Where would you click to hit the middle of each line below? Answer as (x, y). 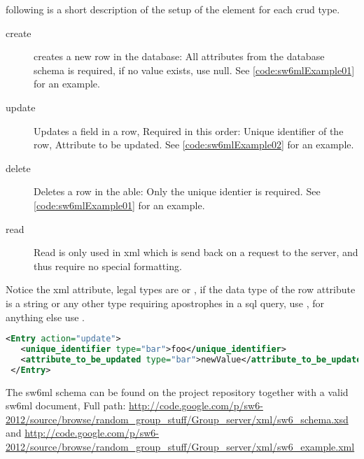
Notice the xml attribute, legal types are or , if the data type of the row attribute (181, 289)
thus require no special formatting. (108, 266)
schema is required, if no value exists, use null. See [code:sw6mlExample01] (194, 70)
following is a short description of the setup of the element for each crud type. (173, 9)
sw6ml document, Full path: (66, 405)
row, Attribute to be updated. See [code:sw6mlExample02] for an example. (194, 144)
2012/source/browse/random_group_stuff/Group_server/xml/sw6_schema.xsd (177, 419)
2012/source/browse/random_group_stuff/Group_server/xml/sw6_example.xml (180, 446)
